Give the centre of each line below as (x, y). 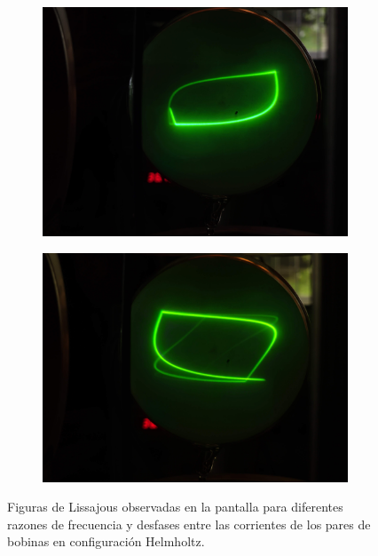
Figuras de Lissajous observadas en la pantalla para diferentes (175, 507)
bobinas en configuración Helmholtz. (106, 541)
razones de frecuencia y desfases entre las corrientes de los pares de (189, 524)
